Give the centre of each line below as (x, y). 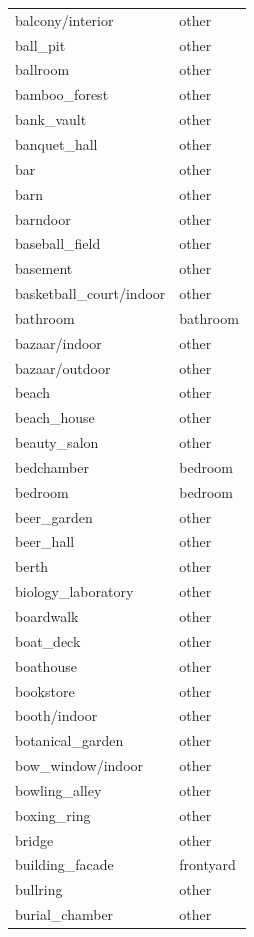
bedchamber (52, 466)
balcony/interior (64, 19)
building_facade (64, 864)
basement (44, 268)
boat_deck (48, 640)
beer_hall (45, 541)
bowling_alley (58, 789)
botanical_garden (69, 740)
